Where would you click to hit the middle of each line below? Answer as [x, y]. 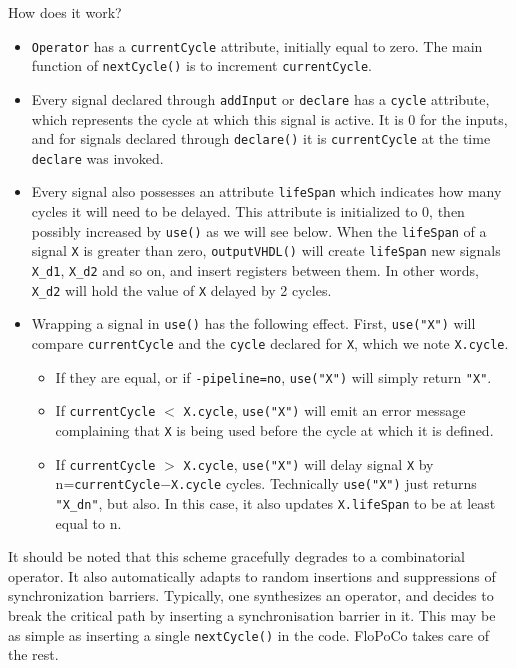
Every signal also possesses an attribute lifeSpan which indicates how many [266, 191]
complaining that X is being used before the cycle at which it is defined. [274, 429]
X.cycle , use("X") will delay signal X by [308, 463]
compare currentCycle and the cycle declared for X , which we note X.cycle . [270, 343]
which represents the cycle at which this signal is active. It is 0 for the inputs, [269, 118]
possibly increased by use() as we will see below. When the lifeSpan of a [259, 230]
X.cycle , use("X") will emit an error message [324, 410]
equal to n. [88, 522]
